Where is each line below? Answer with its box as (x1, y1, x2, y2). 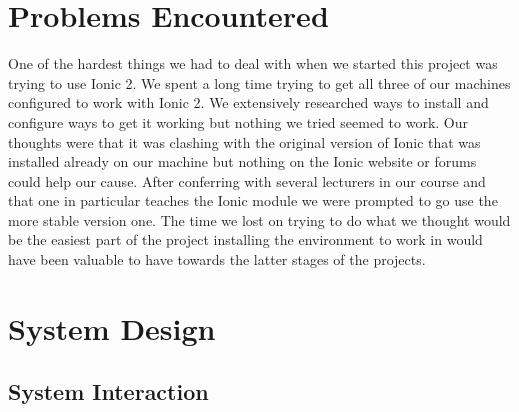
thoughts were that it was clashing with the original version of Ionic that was (8, 131, 481, 152)
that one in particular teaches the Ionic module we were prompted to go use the (8, 190, 498, 211)
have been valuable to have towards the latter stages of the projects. (8, 249, 426, 270)
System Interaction (8, 376, 209, 407)
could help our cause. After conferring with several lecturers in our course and (8, 170, 486, 191)
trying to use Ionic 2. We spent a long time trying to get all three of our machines (8, 72, 511, 93)
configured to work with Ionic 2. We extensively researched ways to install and (8, 92, 489, 113)
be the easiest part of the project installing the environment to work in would (8, 229, 483, 250)
